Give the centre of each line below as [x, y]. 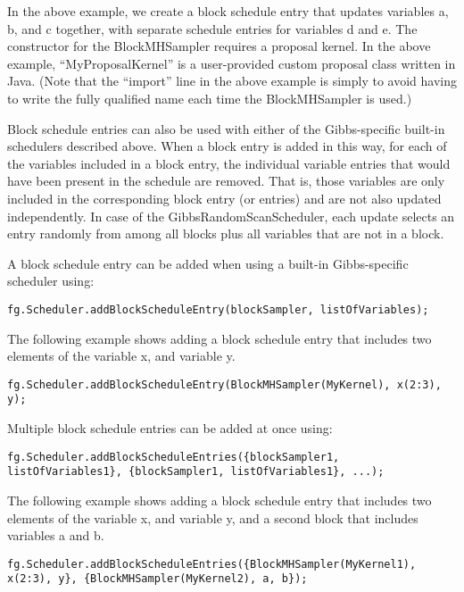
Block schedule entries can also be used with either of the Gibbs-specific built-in [226, 128]
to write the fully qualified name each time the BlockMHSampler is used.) [210, 98]
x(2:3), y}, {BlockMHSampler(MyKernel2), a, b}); [157, 579]
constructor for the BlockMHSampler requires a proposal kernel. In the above [219, 46]
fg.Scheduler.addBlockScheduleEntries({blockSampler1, [174, 457]
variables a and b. [56, 535]
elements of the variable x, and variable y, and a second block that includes [213, 517]
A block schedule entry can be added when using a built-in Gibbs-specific [208, 263]
